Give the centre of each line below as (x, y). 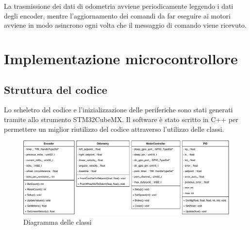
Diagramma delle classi (58, 221)
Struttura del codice (56, 89)
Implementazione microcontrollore (121, 58)
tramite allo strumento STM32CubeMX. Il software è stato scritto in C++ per (121, 119)
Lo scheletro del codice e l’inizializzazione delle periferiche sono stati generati (118, 110)
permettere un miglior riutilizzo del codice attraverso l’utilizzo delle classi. (114, 129)
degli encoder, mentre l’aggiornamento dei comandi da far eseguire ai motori (117, 15)
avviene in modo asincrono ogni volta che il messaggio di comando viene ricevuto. (125, 25)
